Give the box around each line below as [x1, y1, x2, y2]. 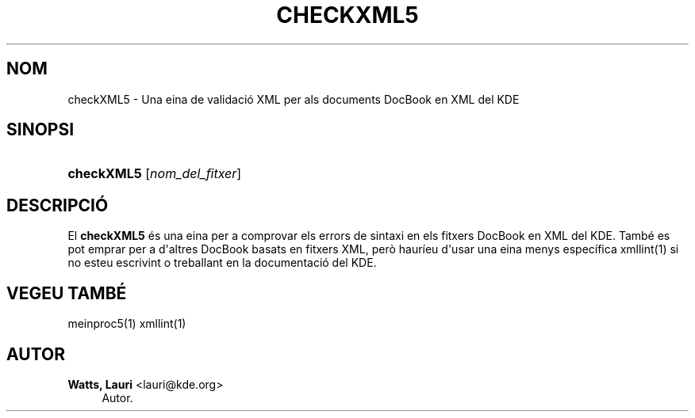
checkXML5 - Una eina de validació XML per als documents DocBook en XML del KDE [67, 92, 520, 106]
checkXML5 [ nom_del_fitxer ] [67, 165, 242, 182]
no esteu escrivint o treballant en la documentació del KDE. [67, 256, 377, 270]
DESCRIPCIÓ [6, 195, 109, 215]
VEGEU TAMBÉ [6, 283, 127, 303]
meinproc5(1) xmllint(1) [67, 317, 186, 331]
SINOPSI [6, 120, 75, 140]
